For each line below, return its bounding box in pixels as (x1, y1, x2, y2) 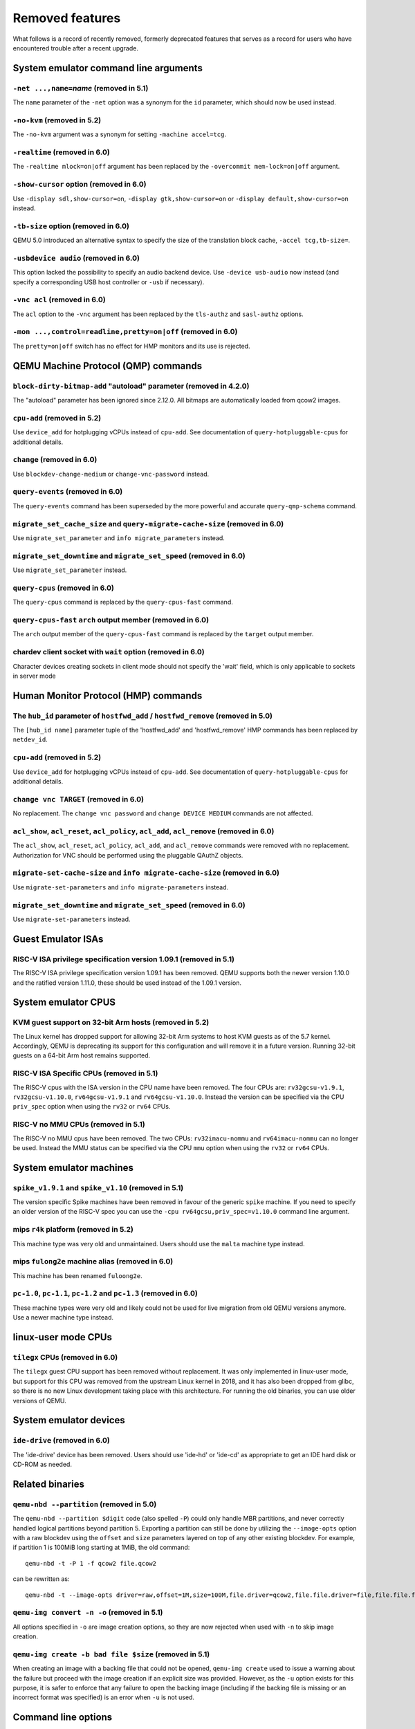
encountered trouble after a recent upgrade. (12, 44, 138, 52)
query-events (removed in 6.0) (12, 487, 123, 497)
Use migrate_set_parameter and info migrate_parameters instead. (12, 533, 225, 542)
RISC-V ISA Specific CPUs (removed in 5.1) (12, 1069, 158, 1078)
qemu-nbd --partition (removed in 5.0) (12, 1499, 157, 1509)
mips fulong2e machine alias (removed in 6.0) (12, 1257, 174, 1266)
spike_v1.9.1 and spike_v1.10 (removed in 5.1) (12, 1183, 184, 1192)
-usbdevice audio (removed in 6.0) (12, 253, 140, 263)
